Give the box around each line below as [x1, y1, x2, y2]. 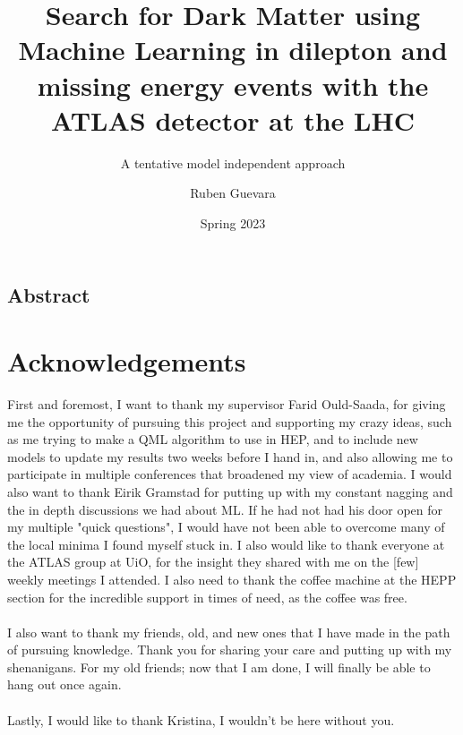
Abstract [7, 281, 90, 309]
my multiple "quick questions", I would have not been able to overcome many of [7, 517, 445, 536]
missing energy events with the [37, 66, 429, 103]
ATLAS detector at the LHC [51, 101, 415, 138]
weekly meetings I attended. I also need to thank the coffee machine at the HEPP [7, 569, 457, 588]
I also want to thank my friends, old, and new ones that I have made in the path [7, 622, 450, 641]
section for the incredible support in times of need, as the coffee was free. [7, 587, 407, 606]
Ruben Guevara [190, 184, 276, 202]
